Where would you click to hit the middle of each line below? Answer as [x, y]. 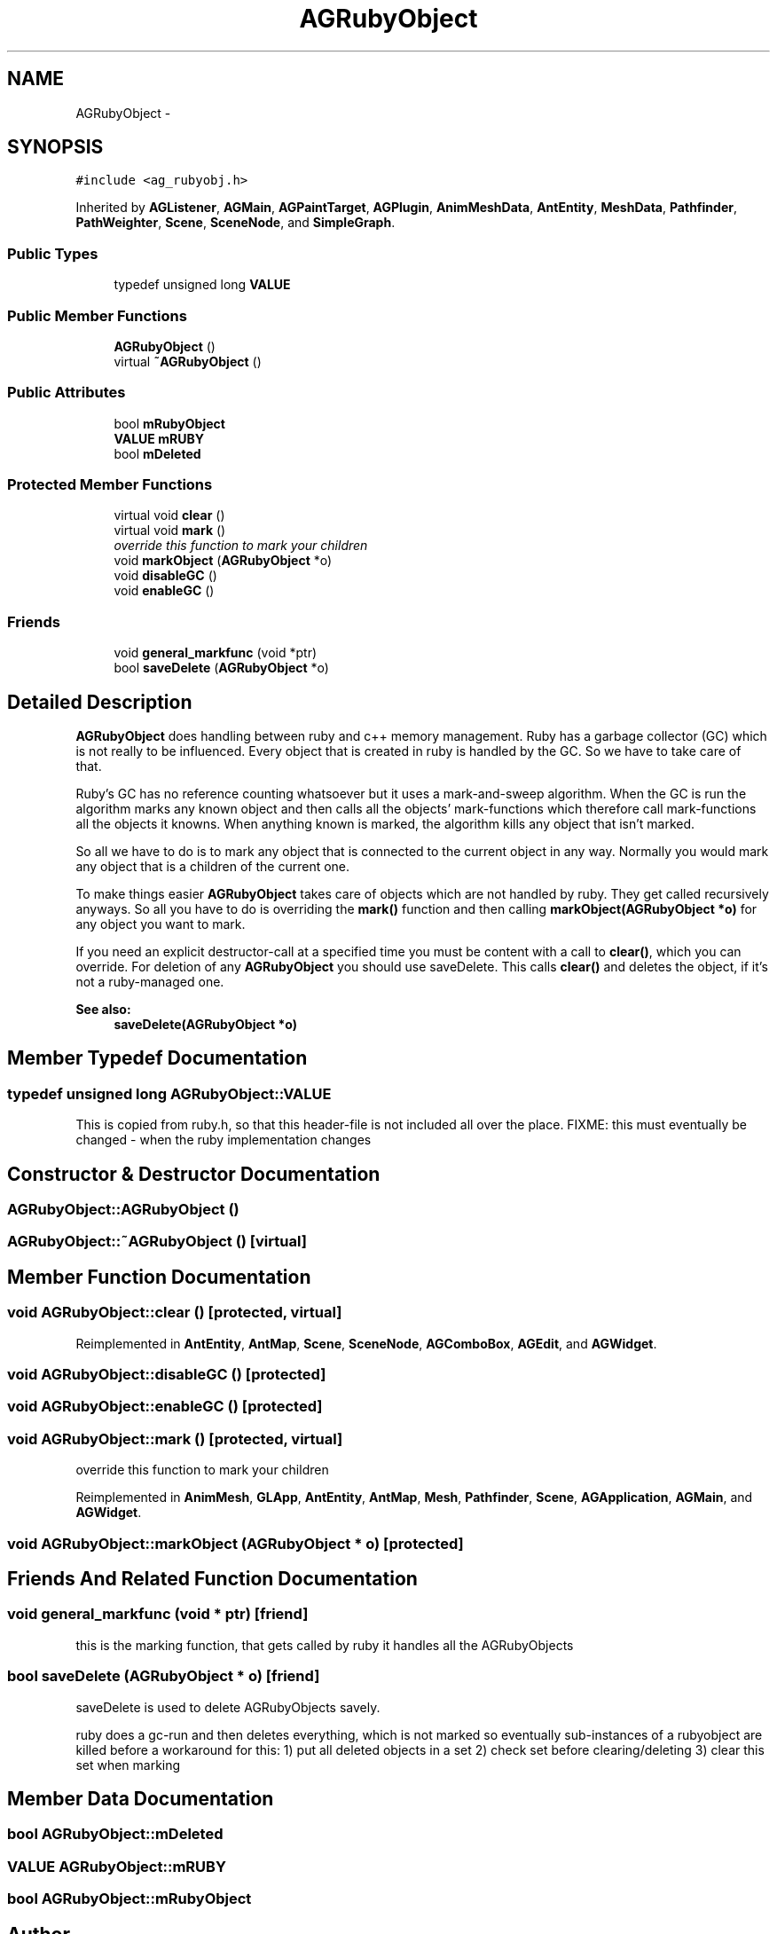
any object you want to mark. [161, 924]
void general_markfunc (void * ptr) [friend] [158, 1614]
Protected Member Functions [110, 485]
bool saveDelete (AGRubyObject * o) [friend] [164, 1676]
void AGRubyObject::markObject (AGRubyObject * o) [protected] [235, 1543]
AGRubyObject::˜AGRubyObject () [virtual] [157, 1242]
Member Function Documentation [159, 1277]
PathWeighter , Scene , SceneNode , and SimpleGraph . [235, 223]
